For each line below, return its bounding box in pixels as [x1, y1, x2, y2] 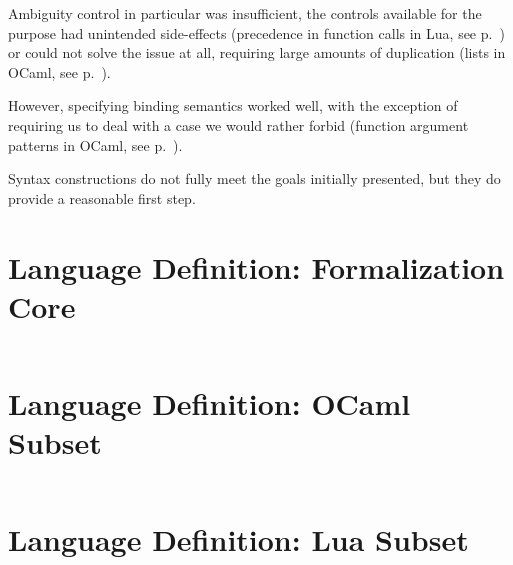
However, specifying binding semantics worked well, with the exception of [8, 95, 458, 116]
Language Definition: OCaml [8, 382, 411, 423]
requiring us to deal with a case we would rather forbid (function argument [8, 114, 469, 135]
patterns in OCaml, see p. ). [8, 134, 183, 155]
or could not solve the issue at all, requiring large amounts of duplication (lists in [8, 42, 506, 63]
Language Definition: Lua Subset [8, 519, 469, 560]
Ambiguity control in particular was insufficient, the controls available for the [8, 3, 482, 23]
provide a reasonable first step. [8, 187, 196, 208]
